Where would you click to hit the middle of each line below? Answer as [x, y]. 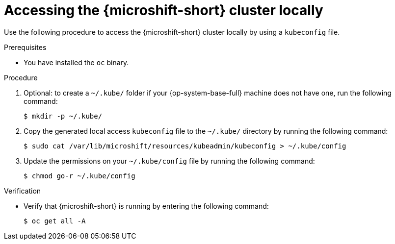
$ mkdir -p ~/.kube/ [63, 116]
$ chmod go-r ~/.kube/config [79, 176]
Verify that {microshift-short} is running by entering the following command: [146, 206]
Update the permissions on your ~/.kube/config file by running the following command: [169, 161]
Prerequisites [25, 47]
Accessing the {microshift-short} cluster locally [164, 10]
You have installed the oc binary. [76, 62]
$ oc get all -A [55, 221]
